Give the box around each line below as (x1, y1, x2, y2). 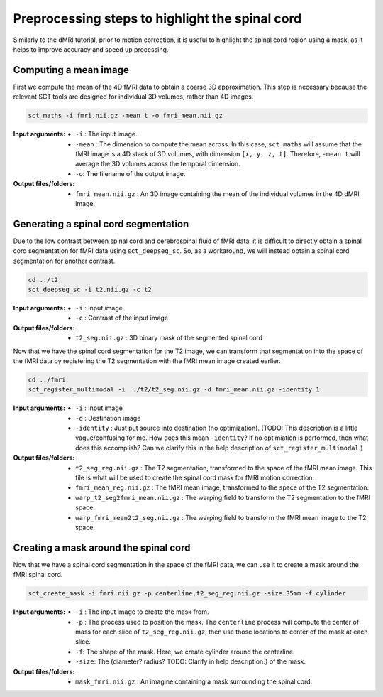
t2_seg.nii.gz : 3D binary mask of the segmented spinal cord (75, 334, 262, 342)
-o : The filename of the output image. (75, 169, 186, 178)
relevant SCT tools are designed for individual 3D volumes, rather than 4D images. (13, 92, 254, 101)
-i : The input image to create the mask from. (75, 607, 209, 616)
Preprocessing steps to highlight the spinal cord (13, 11, 302, 26)
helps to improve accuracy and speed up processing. (13, 45, 169, 53)
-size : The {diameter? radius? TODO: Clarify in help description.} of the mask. (75, 657, 306, 666)
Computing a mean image (13, 64, 129, 76)
